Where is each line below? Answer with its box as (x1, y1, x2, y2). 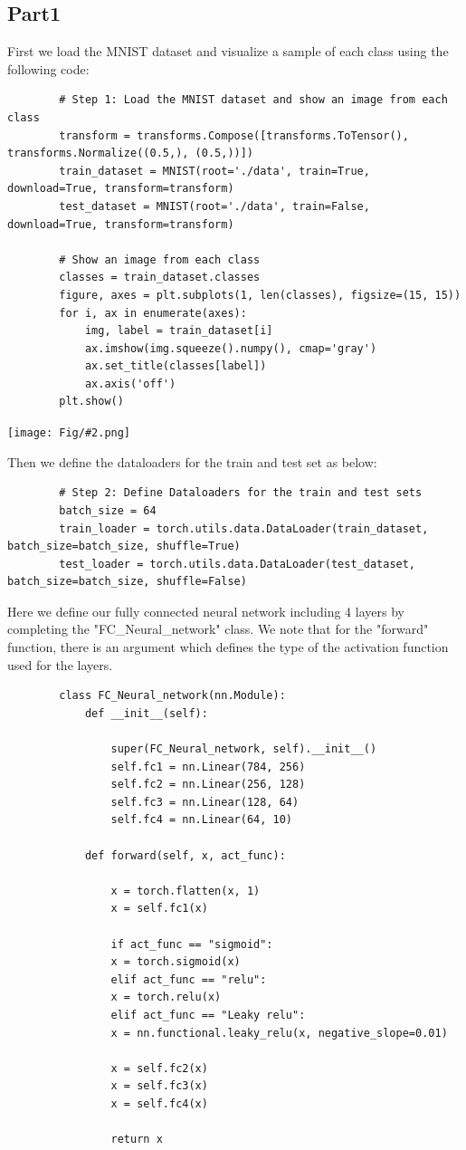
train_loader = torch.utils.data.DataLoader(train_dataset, (59, 522, 429, 535)
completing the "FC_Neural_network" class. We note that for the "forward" (7, 619, 429, 638)
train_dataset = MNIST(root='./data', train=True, (59, 164, 370, 177)
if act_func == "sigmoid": (110, 937, 273, 951)
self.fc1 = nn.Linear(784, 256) (110, 760, 306, 773)
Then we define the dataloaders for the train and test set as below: (7, 452, 377, 471)
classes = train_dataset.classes (59, 271, 261, 284)
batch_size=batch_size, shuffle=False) (7, 575, 247, 589)
